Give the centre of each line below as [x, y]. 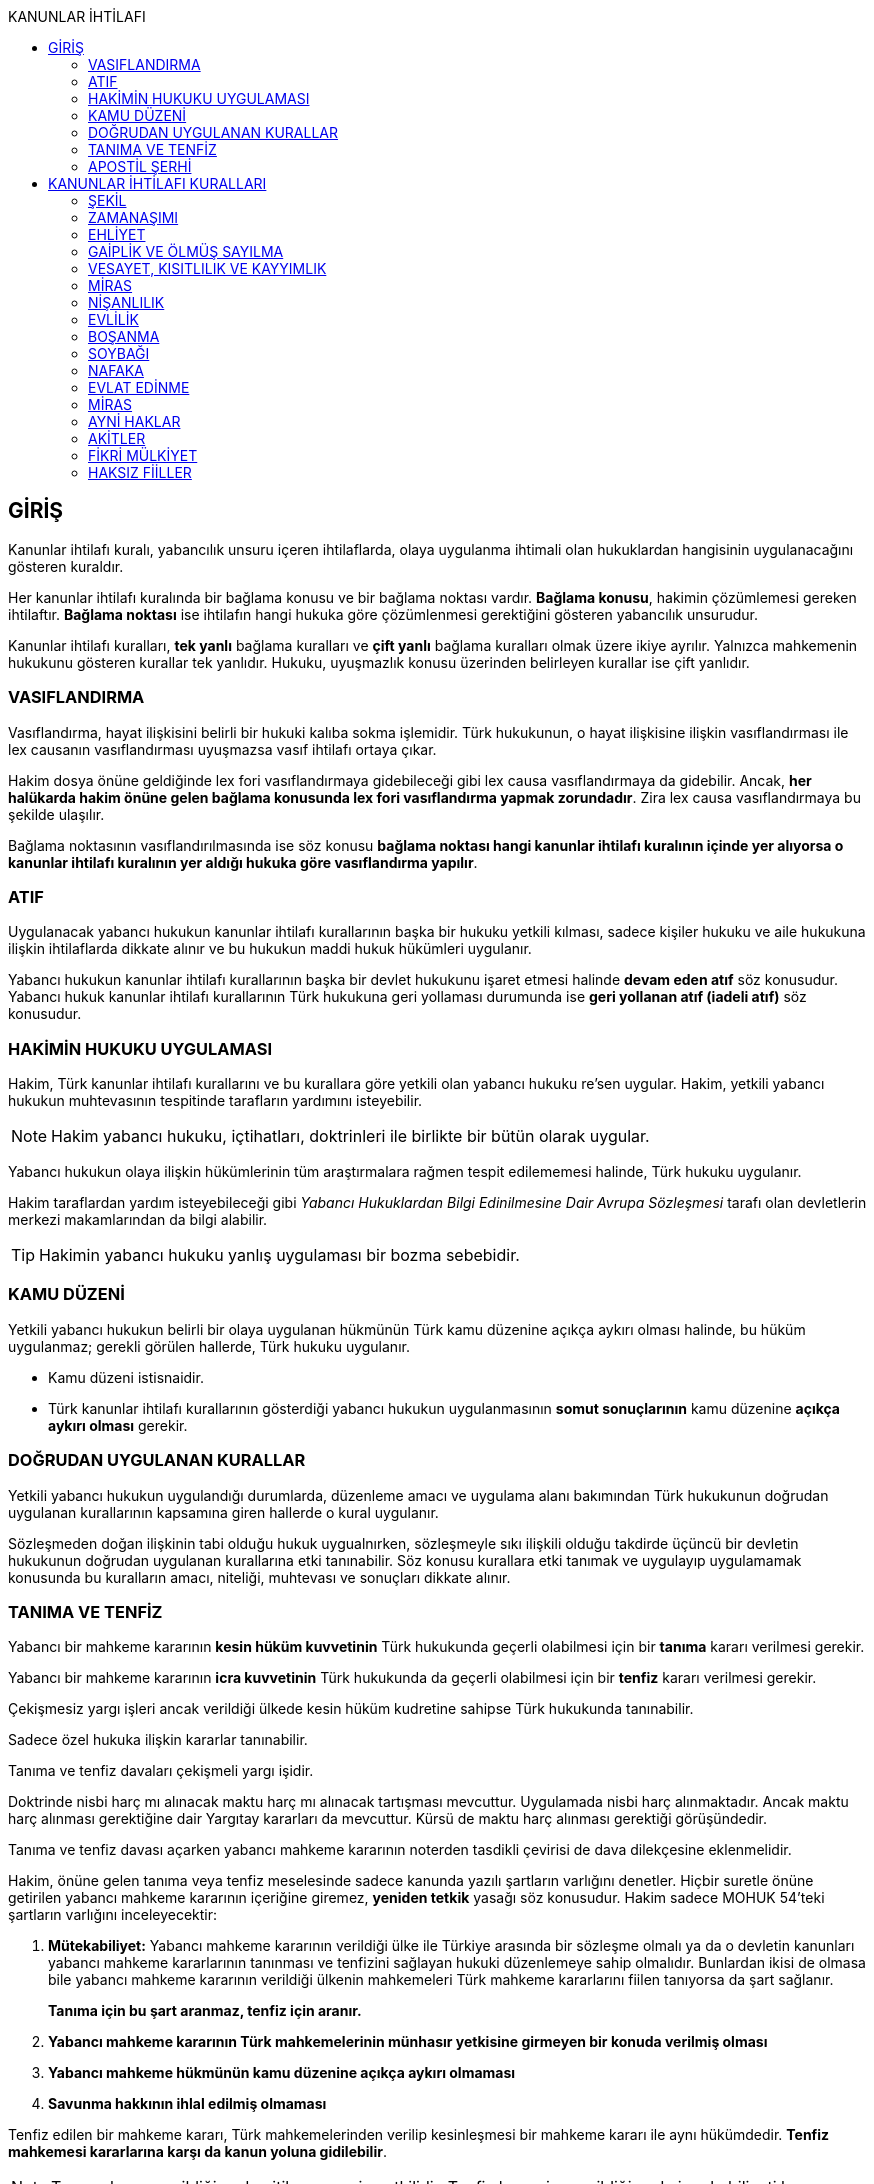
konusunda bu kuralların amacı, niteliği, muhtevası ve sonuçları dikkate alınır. [259, 1577]
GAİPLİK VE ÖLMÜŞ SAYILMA [186, 251]
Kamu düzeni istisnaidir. [126, 1377]
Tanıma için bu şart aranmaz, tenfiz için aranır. [205, 2011]
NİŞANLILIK [126, 302]
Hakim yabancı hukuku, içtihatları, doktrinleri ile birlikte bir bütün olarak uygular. [350, 1136]
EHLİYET [117, 234]
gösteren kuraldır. [66, 566]
